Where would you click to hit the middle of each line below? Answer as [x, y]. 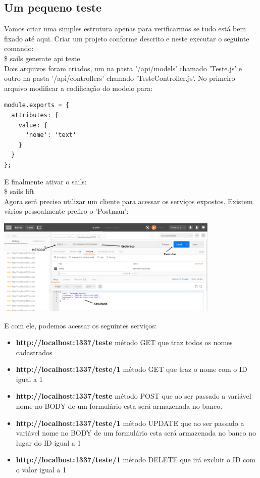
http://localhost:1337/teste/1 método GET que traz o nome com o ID [132, 369]
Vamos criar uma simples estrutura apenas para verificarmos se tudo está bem [125, 29]
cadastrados [34, 352]
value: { [33, 125]
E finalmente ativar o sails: [45, 181]
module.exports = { [37, 105]
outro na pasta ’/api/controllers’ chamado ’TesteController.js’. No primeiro [120, 78]
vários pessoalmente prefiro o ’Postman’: [66, 211]
